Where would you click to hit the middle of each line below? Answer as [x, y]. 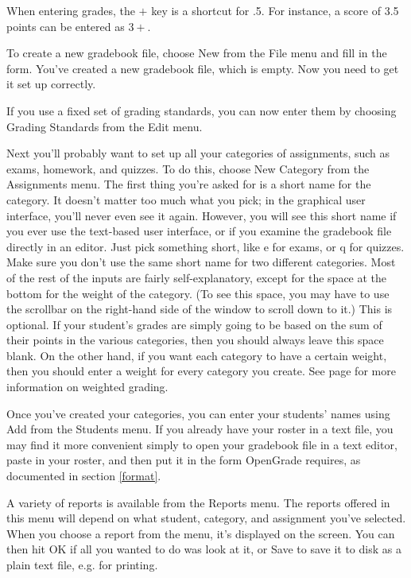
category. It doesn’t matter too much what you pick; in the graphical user [186, 199]
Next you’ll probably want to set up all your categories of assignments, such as [198, 153]
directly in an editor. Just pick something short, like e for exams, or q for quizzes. [205, 246]
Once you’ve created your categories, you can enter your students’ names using [198, 413]
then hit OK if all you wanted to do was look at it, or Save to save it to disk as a [204, 549]
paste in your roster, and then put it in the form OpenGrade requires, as [184, 460]
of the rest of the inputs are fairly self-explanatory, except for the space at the [197, 277]
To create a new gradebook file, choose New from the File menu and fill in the [197, 53]
